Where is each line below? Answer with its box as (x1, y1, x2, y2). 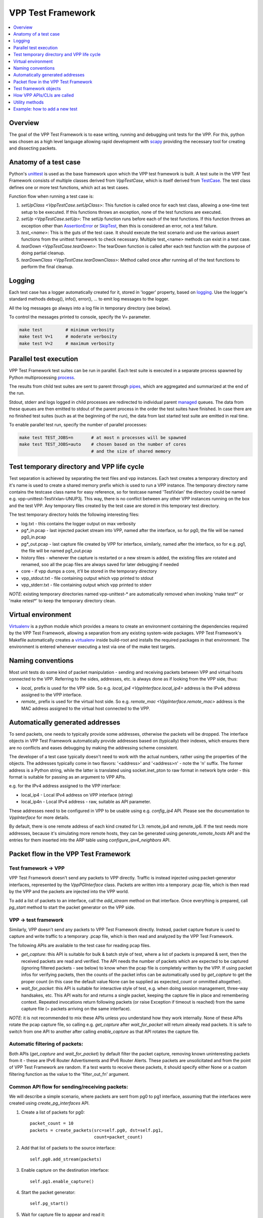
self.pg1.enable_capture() (30, 1179, 94, 1184)
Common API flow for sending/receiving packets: (9, 1083, 129, 1090)
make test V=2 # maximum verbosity (19, 341, 114, 346)
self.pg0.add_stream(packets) (30, 1156, 102, 1162)
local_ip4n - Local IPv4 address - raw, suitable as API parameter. (21, 799, 151, 805)
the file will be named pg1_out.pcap (21, 548, 92, 554)
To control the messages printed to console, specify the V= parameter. (9, 314, 151, 320)
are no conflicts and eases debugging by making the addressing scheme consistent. (9, 744, 179, 750)
